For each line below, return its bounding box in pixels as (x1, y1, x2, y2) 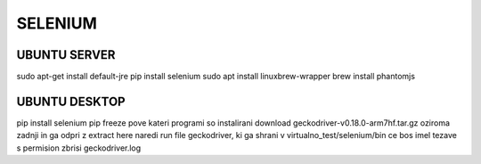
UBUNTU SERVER (16, 47, 116, 62)
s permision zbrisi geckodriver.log (16, 143, 142, 153)
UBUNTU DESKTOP (16, 94, 126, 109)
